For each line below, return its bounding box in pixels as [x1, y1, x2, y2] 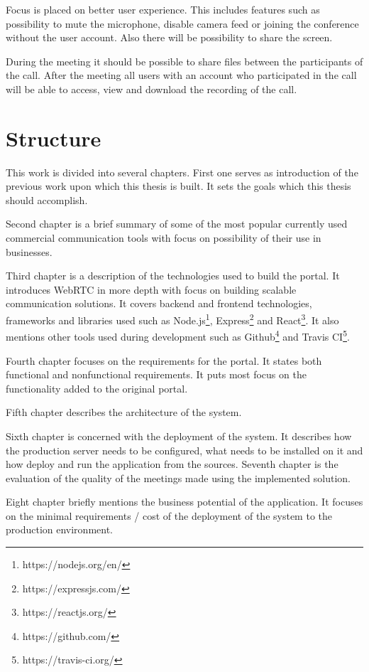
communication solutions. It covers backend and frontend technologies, [6, 296, 312, 311]
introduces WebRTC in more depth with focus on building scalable [6, 282, 297, 297]
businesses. [6, 244, 53, 259]
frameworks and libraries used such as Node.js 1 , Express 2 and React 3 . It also [6, 311, 339, 327]
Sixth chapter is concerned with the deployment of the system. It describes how [6, 428, 352, 443]
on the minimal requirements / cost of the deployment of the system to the [6, 508, 332, 523]
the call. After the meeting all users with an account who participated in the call [6, 68, 357, 82]
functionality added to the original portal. [6, 380, 188, 395]
